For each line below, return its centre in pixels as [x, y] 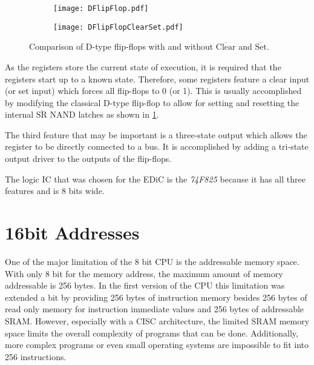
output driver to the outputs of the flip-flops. [88, 159]
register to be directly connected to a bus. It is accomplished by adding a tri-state [157, 146]
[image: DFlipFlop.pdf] [101, 8]
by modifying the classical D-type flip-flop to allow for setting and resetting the [152, 102]
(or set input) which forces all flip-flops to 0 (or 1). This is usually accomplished [153, 91]
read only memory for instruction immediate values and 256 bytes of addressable [155, 309]
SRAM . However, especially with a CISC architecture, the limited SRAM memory [157, 320]
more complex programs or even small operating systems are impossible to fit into [157, 345]
